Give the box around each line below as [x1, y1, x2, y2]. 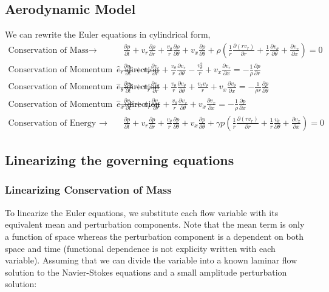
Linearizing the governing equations [5, 151, 234, 169]
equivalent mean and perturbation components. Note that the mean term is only [5, 218, 305, 231]
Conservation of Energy [8, 118, 97, 127]
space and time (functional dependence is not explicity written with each [5, 242, 276, 254]
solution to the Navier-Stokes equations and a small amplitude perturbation [5, 265, 287, 278]
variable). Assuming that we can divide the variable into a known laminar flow [5, 254, 297, 267]
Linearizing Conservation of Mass [5, 182, 172, 197]
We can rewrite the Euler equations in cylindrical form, [5, 28, 211, 41]
